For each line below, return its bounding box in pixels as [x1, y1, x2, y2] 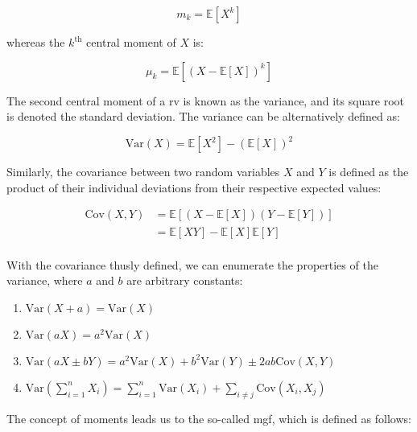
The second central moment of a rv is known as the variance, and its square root [6, 92, 405, 109]
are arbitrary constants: [126, 272, 243, 289]
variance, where [6, 272, 83, 289]
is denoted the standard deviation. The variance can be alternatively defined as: [6, 108, 400, 125]
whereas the [6, 34, 65, 50]
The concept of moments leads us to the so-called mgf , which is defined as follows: [6, 409, 411, 426]
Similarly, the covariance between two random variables [6, 163, 280, 180]
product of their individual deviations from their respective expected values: [6, 179, 382, 195]
